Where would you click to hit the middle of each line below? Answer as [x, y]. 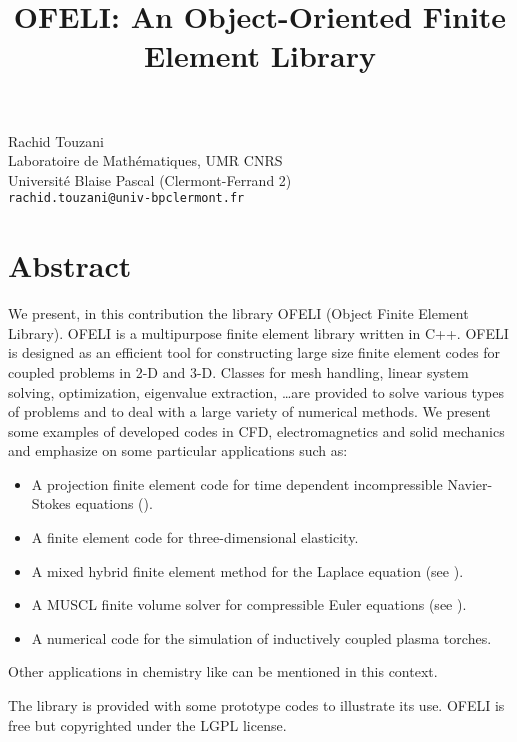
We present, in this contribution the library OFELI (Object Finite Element [238, 313]
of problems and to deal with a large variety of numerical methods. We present [249, 411]
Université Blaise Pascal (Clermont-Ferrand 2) [150, 179]
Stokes [51, 503]
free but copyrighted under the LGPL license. [147, 724]
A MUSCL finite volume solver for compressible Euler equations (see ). [249, 604]
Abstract [70, 265]
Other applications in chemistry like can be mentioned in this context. [223, 671]
